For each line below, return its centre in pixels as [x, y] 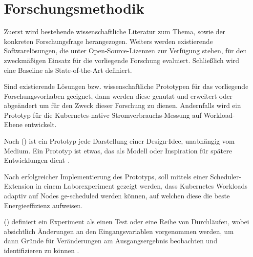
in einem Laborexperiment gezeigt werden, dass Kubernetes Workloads [142, 186]
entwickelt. [41, 124]
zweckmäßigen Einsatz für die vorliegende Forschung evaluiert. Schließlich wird [122, 60]
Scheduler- [226, 176]
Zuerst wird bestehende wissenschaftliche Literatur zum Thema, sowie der [115, 32]
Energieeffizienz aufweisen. [43, 205]
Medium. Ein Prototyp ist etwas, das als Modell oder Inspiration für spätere [118, 150]
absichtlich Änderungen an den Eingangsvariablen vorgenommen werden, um [119, 231]
